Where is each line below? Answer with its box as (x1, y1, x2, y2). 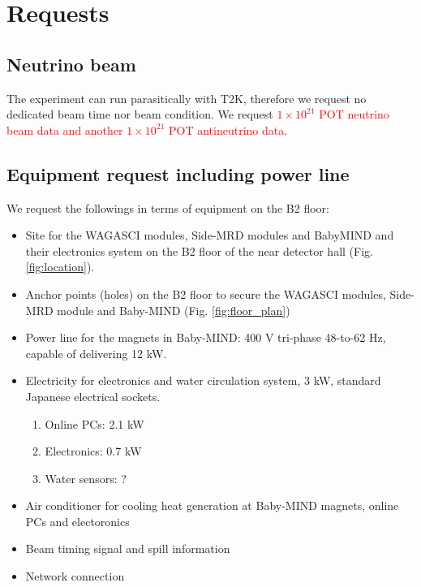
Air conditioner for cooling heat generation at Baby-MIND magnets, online (25, 497, 399, 514)
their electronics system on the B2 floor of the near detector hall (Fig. (25, 242, 373, 259)
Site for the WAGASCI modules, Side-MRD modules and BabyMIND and (25, 227, 394, 244)
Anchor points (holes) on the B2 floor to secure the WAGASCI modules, (25, 285, 386, 302)
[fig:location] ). (25, 258, 95, 275)
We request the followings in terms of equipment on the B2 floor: (6, 199, 329, 216)
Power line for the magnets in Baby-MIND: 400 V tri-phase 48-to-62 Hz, (25, 329, 386, 346)
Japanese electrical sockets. (25, 387, 161, 404)
